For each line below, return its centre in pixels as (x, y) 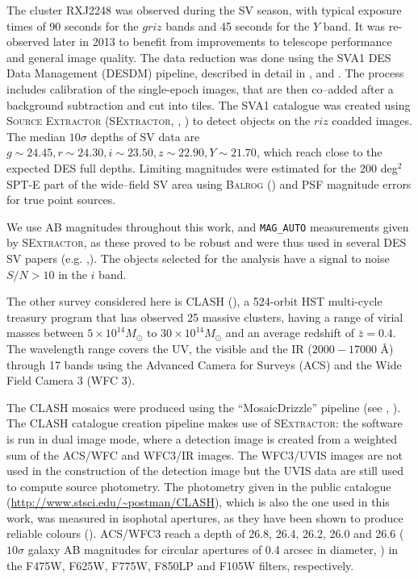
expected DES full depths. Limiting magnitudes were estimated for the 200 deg (202, 167)
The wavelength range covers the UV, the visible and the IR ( (159, 348)
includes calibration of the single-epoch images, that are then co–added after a (200, 88)
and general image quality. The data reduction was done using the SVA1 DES (199, 57)
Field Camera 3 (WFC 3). (71, 380)
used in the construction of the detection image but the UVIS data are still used (205, 471)
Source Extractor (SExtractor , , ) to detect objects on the (159, 121)
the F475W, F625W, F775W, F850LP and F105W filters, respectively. (180, 565)
